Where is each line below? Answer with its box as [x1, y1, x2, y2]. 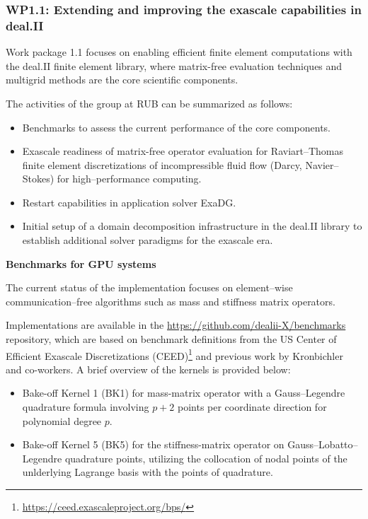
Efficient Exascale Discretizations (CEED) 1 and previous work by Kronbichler [6, 346, 343, 363]
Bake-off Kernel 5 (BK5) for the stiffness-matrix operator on [22, 437, 284, 452]
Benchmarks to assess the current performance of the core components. [22, 119, 331, 134]
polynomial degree [22, 413, 102, 428]
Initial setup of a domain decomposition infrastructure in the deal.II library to [22, 218, 362, 233]
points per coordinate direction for [177, 400, 327, 414]
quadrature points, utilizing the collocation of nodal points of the [64, 450, 347, 465]
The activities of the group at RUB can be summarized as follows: [6, 95, 293, 110]
